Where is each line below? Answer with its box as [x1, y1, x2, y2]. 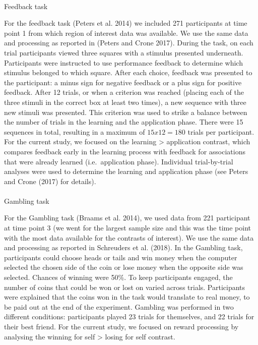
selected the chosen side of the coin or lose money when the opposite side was [4, 262, 243, 272]
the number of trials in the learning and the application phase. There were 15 [4, 117, 243, 127]
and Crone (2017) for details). [4, 176, 96, 186]
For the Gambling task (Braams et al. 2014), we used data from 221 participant [4, 212, 250, 223]
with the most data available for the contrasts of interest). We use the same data [4, 232, 254, 243]
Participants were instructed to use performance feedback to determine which [4, 57, 243, 68]
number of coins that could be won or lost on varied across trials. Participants [4, 281, 245, 292]
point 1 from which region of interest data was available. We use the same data [4, 27, 248, 38]
